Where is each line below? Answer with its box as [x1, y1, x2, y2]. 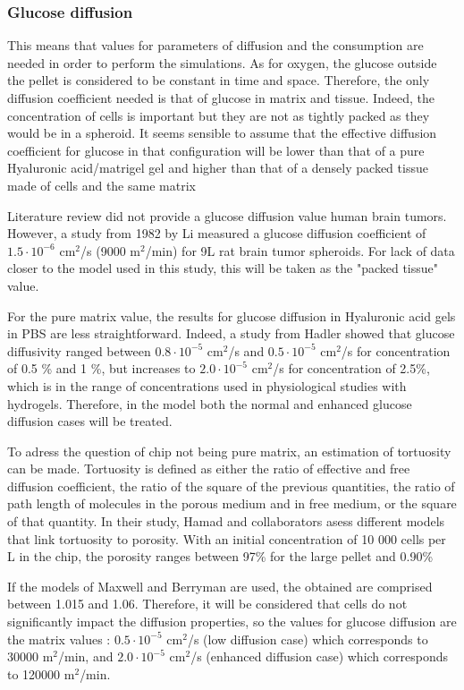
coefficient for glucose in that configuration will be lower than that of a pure [7, 141, 425, 159]
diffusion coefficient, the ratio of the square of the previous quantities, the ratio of [7, 476, 455, 495]
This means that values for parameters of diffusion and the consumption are [7, 36, 424, 55]
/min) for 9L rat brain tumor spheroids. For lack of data [145, 241, 455, 260]
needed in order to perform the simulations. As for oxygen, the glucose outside [7, 53, 437, 72]
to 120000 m [7, 664, 75, 683]
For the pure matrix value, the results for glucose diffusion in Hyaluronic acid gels [7, 306, 456, 325]
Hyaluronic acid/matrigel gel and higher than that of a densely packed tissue [7, 158, 428, 177]
